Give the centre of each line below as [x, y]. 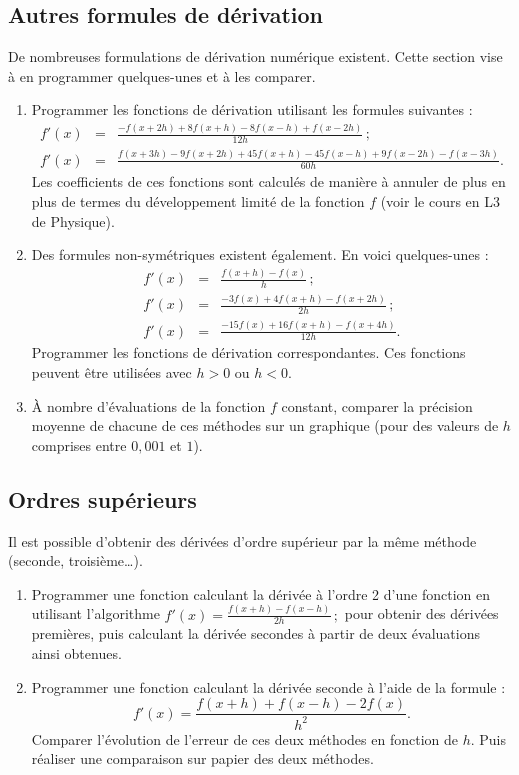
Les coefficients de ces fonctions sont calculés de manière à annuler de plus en [268, 181]
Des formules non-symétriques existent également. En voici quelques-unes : [260, 254]
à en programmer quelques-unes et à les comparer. [162, 75]
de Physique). [73, 220]
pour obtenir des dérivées [421, 613]
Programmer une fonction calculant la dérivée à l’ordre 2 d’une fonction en [260, 593]
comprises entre [79, 444]
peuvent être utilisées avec [111, 371]
